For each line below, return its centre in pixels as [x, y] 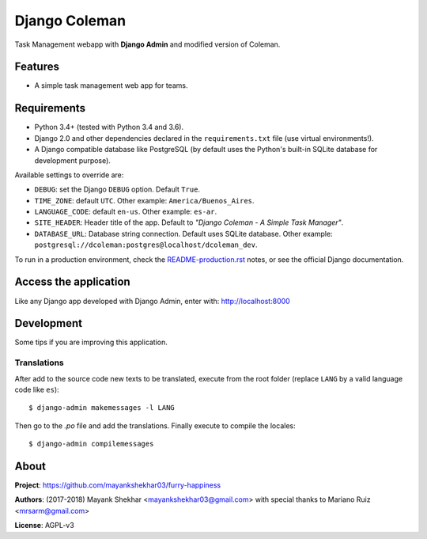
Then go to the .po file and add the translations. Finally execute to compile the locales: [155, 425]
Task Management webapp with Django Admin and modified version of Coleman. [147, 44]
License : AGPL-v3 [44, 526]
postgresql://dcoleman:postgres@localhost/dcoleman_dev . [146, 245]
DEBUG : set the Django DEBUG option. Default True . [117, 189]
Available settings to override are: [69, 175]
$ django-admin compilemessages [91, 444]
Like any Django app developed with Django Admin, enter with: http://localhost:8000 [152, 301]
